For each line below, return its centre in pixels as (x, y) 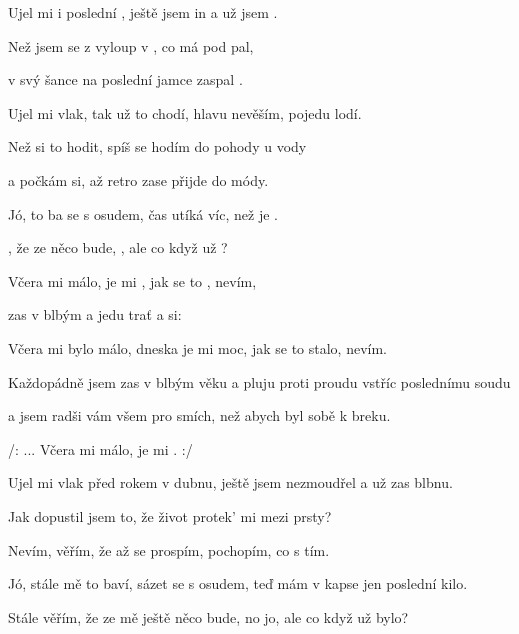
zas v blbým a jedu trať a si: (95, 314)
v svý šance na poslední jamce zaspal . (125, 79)
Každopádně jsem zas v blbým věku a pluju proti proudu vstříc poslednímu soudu (259, 381)
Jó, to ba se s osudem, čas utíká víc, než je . (143, 213)
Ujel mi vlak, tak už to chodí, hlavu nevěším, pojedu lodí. (185, 112)
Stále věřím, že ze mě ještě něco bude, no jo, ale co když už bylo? (208, 616)
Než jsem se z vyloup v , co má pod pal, (131, 45)
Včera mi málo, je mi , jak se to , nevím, (132, 280)
